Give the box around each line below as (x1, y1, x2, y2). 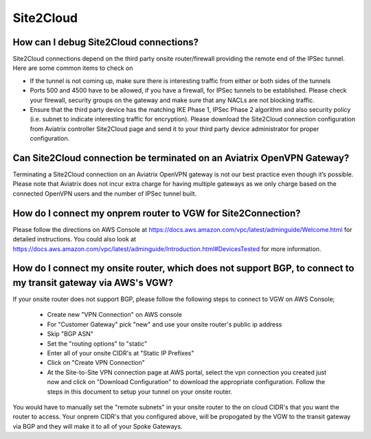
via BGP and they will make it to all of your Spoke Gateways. (12, 422, 183, 430)
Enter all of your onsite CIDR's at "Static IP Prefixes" (47, 349, 194, 357)
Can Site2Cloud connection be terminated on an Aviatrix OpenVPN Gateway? (12, 152, 350, 164)
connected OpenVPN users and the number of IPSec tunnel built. (12, 189, 197, 198)
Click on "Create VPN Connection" (47, 359, 146, 367)
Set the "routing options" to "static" (47, 340, 148, 348)
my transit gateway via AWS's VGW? (12, 276, 174, 288)
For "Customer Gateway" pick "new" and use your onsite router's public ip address (47, 320, 282, 329)
